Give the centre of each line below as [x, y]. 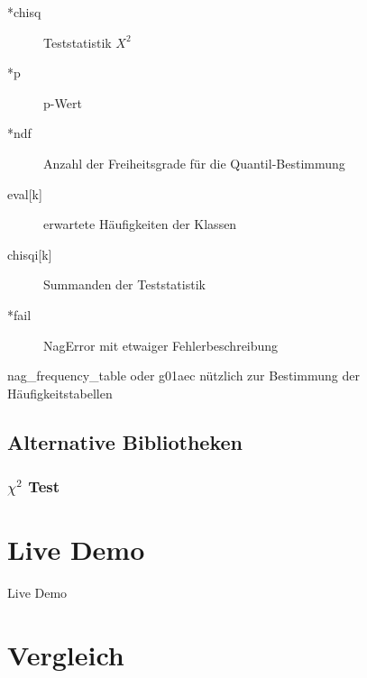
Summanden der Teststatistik [124, 284]
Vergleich [66, 654]
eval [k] [25, 193]
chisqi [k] [30, 254]
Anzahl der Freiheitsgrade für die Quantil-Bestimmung [194, 163]
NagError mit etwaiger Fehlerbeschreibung [161, 345]
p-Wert [63, 102]
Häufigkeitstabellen [60, 393]
